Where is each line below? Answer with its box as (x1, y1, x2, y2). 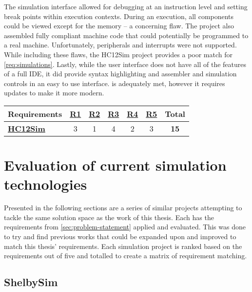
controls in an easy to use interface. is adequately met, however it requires (4, 78, 225, 88)
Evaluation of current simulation (4, 155, 227, 175)
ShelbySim (4, 274, 58, 290)
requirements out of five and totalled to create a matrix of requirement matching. (4, 250, 247, 261)
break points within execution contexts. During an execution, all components (4, 11, 234, 21)
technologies (4, 174, 87, 194)
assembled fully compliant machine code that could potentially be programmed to (4, 30, 249, 40)
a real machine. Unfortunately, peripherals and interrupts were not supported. (4, 40, 237, 50)
